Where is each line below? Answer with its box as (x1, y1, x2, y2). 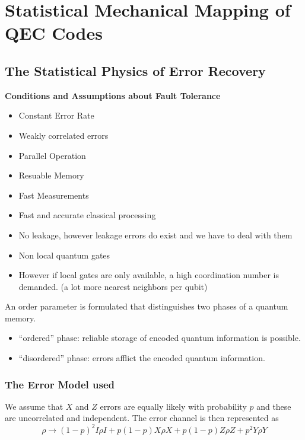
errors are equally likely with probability (100, 400, 247, 412)
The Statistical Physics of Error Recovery (5, 61, 266, 79)
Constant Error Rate (18, 109, 94, 122)
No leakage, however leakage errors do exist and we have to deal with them (18, 228, 293, 241)
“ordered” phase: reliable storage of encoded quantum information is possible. (18, 331, 301, 344)
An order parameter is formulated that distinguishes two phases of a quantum (5, 300, 288, 313)
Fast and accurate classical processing (18, 209, 156, 221)
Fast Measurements (18, 189, 89, 201)
